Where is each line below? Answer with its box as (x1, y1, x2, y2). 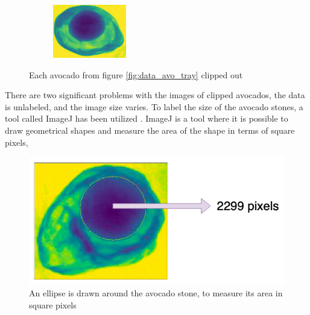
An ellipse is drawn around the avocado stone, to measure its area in (29, 287, 283, 299)
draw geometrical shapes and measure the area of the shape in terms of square (5, 123, 295, 136)
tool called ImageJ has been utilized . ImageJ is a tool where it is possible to (5, 112, 288, 125)
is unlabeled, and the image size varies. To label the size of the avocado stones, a (5, 100, 303, 113)
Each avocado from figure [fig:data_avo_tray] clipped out (29, 68, 243, 81)
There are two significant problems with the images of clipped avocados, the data (5, 89, 305, 101)
